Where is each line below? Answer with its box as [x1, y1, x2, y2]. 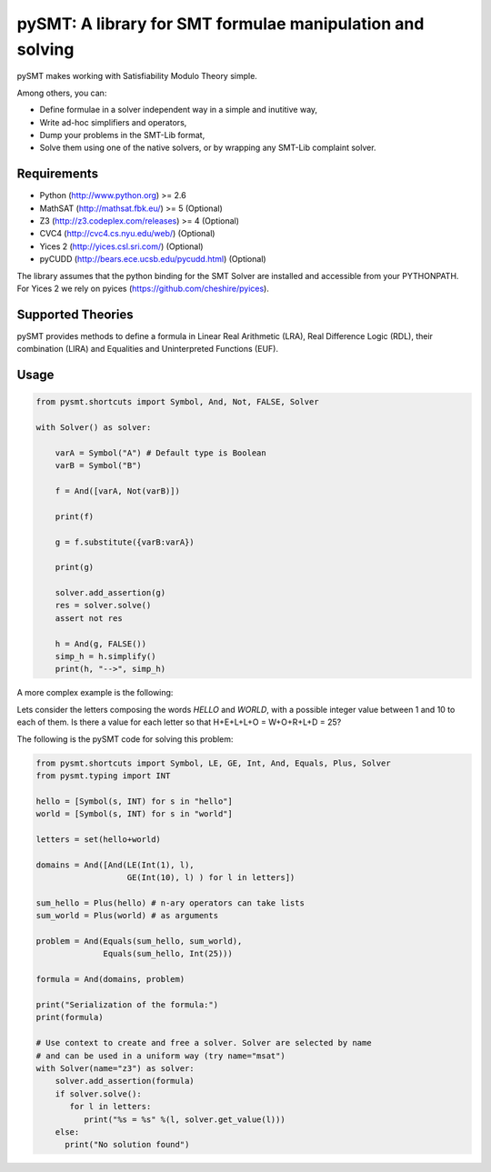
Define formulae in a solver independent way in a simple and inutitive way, [39, 105, 318, 115]
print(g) [55, 562, 95, 573]
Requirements [16, 166, 99, 182]
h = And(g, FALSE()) [55, 638, 147, 649]
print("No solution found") [65, 1139, 190, 1150]
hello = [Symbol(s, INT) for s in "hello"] [35, 796, 234, 806]
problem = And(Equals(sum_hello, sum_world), [35, 937, 243, 947]
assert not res [55, 613, 123, 623]
